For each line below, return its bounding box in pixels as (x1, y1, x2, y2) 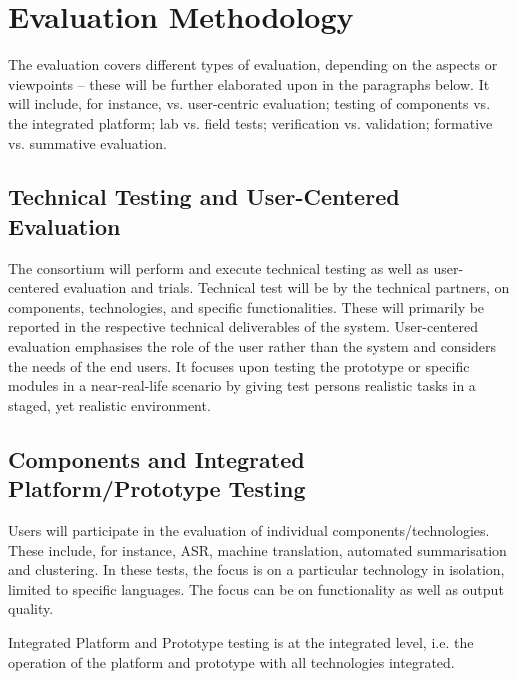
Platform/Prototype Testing (8, 473, 306, 504)
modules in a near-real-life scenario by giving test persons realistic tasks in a (8, 375, 476, 396)
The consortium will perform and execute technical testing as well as (8, 257, 429, 278)
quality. (8, 598, 54, 619)
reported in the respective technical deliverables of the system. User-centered (8, 316, 478, 337)
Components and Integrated (8, 443, 305, 474)
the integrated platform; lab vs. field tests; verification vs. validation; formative (8, 112, 493, 133)
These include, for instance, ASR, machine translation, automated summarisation (8, 539, 507, 560)
